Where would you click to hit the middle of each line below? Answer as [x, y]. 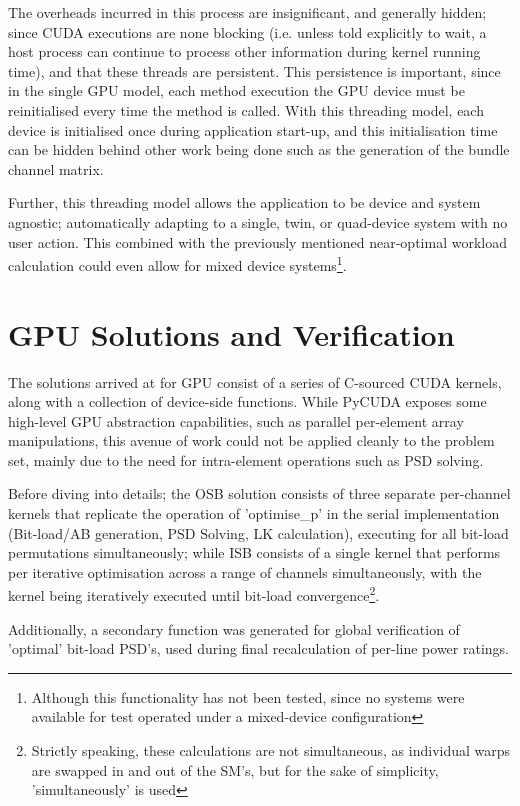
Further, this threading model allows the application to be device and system [244, 202]
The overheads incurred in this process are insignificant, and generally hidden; [247, 12]
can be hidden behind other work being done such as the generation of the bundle [259, 149]
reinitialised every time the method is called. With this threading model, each [246, 109]
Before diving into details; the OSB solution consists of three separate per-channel [259, 493]
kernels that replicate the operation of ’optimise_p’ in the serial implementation [254, 513]
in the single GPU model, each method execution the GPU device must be [236, 90]
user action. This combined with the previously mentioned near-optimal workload [257, 241]
